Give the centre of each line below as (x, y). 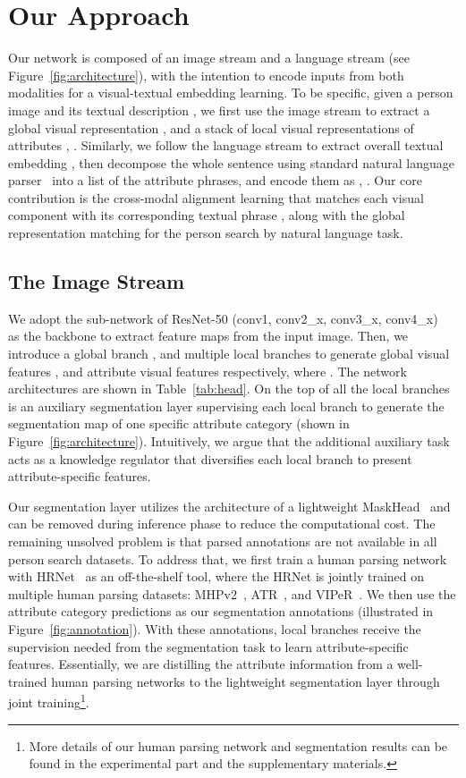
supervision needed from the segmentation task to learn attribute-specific (208, 646)
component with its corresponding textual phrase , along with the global (207, 215)
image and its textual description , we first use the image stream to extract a (219, 110)
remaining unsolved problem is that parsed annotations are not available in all (223, 541)
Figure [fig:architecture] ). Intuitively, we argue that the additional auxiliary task (229, 441)
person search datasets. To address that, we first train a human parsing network (228, 558)
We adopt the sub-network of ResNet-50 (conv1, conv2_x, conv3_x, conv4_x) (223, 318)
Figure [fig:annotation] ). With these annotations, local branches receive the (215, 628)
